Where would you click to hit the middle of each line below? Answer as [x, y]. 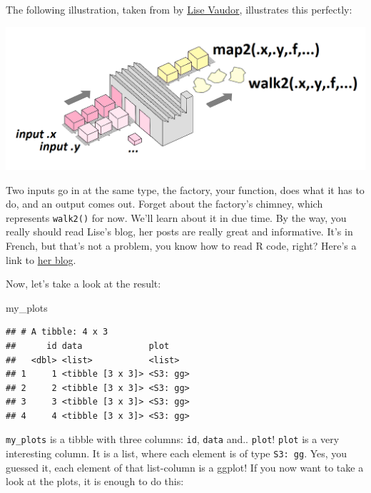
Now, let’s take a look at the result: [83, 284]
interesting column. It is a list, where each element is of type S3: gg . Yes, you [177, 453]
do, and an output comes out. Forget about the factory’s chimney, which [164, 204]
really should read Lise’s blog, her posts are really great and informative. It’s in [179, 232]
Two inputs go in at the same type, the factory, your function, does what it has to [185, 189]
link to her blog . [41, 259]
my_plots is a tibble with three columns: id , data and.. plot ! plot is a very [173, 439]
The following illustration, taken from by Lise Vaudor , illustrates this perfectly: [179, 9]
